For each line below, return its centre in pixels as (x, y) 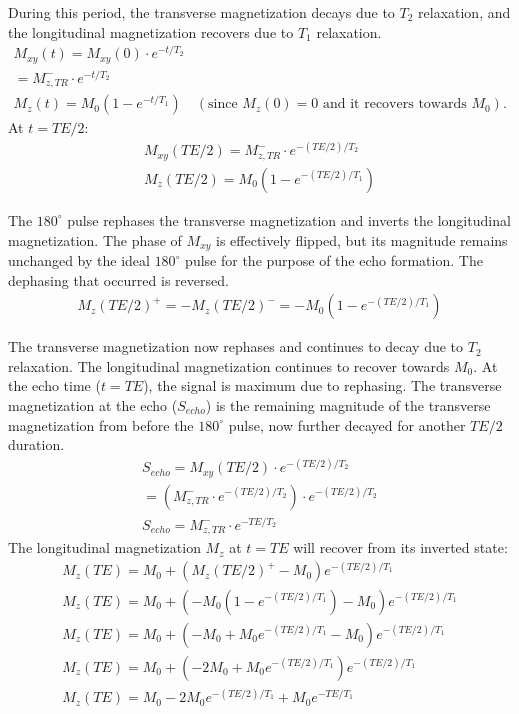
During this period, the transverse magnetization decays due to (201, 12)
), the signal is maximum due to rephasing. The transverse (322, 385)
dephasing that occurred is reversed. (118, 279)
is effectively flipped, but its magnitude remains (362, 239)
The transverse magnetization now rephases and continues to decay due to (236, 346)
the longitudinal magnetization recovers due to (151, 31)
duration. (36, 444)
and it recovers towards (395, 104)
